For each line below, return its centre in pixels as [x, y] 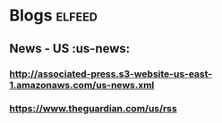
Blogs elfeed [54, 16]
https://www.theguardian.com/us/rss [93, 109]
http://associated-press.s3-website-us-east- [111, 74]
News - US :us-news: [70, 49]
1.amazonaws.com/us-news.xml [82, 85]
